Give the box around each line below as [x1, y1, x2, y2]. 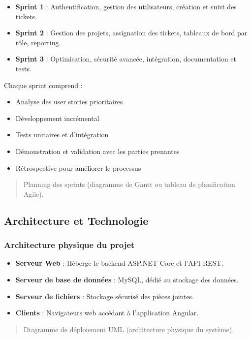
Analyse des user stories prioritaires [15, 96, 123, 107]
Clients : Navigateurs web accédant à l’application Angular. [15, 307, 199, 318]
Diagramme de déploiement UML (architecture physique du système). [23, 324, 234, 334]
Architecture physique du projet [4, 239, 135, 251]
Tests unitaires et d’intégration [15, 129, 109, 140]
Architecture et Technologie [4, 213, 149, 228]
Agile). [23, 188, 44, 199]
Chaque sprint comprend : [4, 80, 83, 90]
